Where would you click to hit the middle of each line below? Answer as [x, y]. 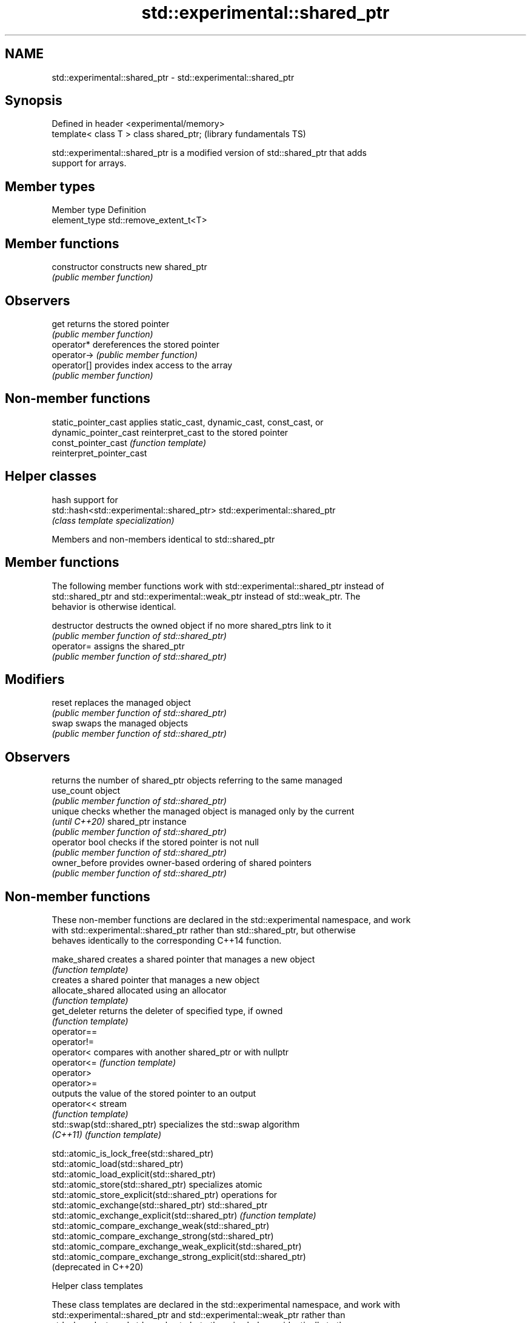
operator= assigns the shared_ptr [118, 646]
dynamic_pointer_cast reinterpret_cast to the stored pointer [170, 432]
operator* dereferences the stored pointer [135, 344]
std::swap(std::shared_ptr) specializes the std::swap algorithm [176, 1125]
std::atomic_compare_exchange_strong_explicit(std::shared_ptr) [179, 1257]
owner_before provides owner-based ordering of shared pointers [182, 863]
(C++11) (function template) [107, 1135]
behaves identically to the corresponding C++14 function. [167, 941]
